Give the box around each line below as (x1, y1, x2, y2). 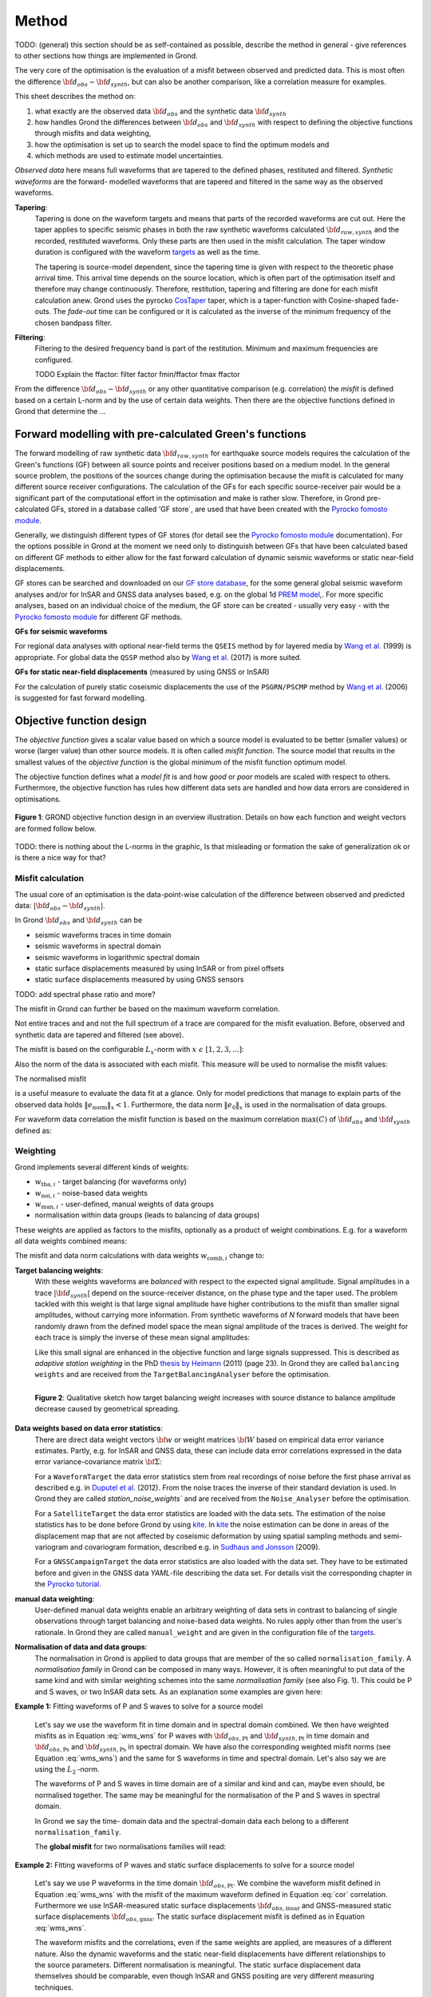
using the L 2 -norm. (34, 1765, 100, 1776)
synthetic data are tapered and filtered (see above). (14, 1030, 184, 1039)
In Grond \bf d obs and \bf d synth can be (14, 915, 143, 927)
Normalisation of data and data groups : (14, 1642, 148, 1652)
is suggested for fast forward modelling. (14, 693, 147, 702)
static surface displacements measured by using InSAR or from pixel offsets (34, 963, 285, 973)
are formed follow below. (14, 824, 97, 833)
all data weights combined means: (14, 1237, 128, 1246)
